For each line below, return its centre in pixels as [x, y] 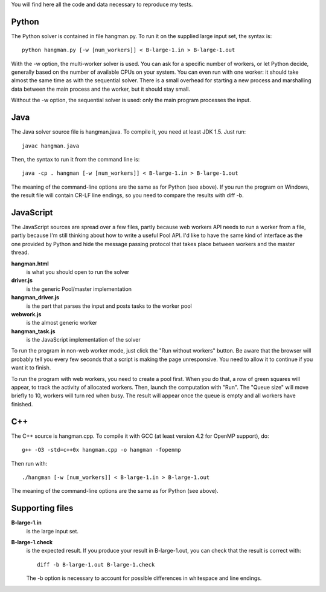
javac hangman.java [51, 146]
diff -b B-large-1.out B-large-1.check [96, 564]
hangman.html [30, 264]
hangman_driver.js [35, 298]
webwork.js [26, 314]
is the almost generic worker [62, 323]
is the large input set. [52, 531]
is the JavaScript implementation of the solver [84, 340]
